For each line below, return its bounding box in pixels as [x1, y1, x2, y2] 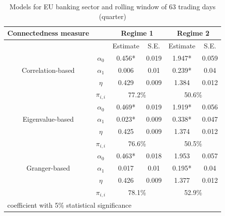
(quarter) [99, 11, 126, 21]
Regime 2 [177, 28, 209, 38]
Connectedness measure [7, 28, 90, 38]
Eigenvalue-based [22, 113, 74, 124]
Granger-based [26, 163, 70, 173]
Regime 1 [121, 28, 154, 38]
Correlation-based [22, 65, 75, 75]
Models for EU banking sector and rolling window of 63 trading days [9, 1, 216, 11]
